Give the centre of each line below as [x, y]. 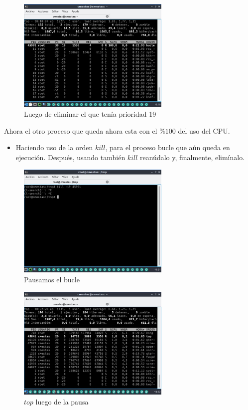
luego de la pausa [62, 401]
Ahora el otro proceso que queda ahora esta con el [81, 130]
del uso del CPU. [204, 130]
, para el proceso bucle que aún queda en [168, 147]
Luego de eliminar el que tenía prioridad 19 [90, 114]
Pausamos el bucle [52, 279]
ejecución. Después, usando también [70, 157]
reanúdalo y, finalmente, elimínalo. [192, 157]
